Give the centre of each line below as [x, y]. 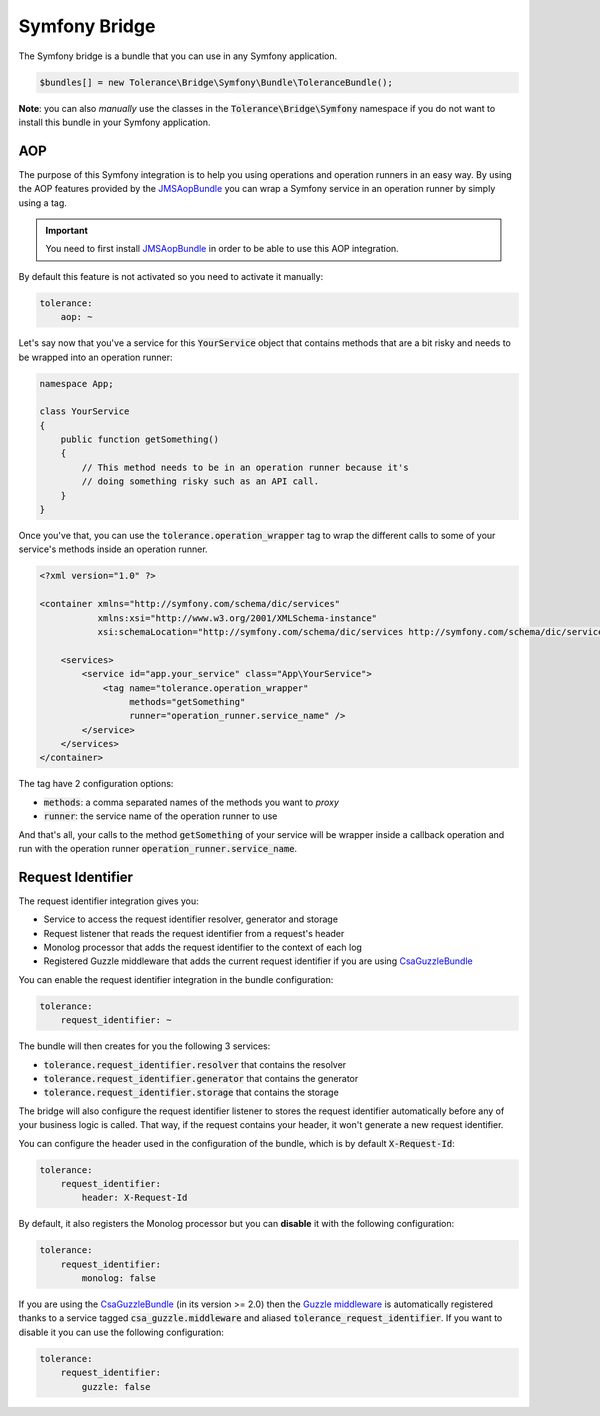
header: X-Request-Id [134, 1198]
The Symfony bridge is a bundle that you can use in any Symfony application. [178, 56]
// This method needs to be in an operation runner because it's [245, 467]
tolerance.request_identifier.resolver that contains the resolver [195, 1064]
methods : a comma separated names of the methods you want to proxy [191, 802]
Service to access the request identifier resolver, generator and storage [191, 919]
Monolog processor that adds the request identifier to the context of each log [202, 947]
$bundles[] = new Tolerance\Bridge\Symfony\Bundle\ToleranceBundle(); [216, 82]
